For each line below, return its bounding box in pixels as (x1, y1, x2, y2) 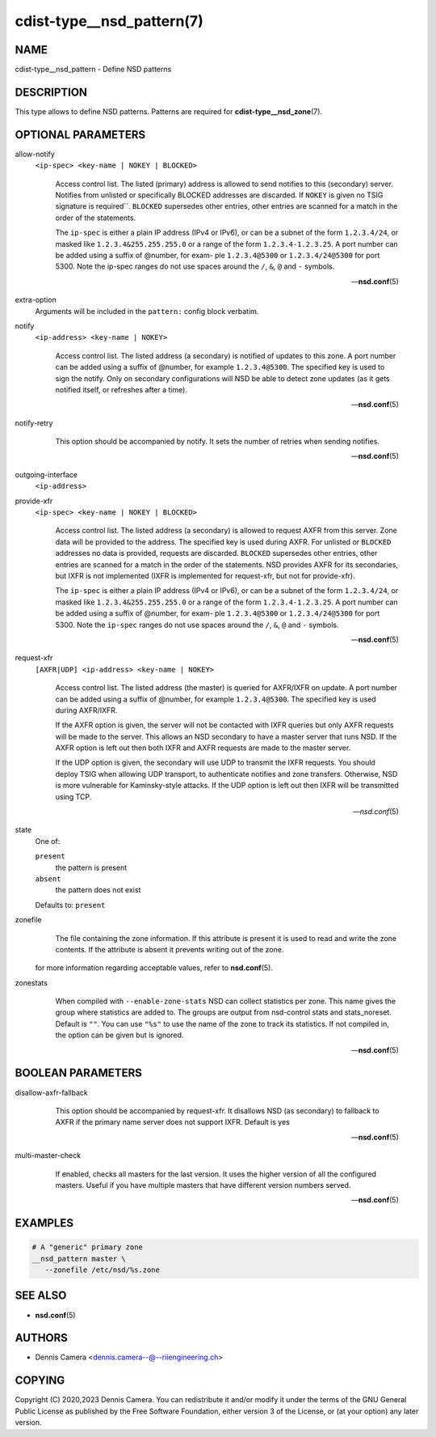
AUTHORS (15, 1331, 69, 1345)
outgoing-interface (15, 469, 78, 479)
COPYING (15, 1374, 65, 1388)
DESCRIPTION (15, 85, 88, 99)
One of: (35, 836, 61, 846)
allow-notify (15, 149, 56, 159)
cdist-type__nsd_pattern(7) (15, 12, 203, 30)
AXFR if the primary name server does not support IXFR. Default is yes (55, 1117, 290, 1127)
